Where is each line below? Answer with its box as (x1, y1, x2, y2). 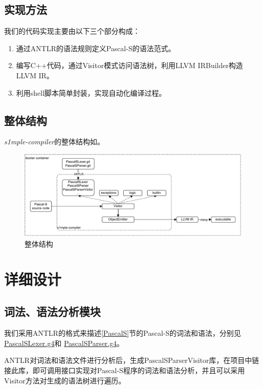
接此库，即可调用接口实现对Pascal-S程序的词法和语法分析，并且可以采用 (4, 365, 245, 375)
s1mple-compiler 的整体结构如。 (4, 136, 105, 147)
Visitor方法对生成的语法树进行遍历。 (4, 375, 126, 385)
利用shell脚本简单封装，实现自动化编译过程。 (16, 87, 166, 98)
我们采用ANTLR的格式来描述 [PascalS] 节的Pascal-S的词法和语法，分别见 (4, 328, 241, 338)
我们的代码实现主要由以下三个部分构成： (4, 26, 140, 36)
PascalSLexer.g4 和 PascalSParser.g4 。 (4, 337, 124, 348)
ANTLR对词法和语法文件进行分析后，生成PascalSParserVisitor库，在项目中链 (4, 355, 259, 365)
